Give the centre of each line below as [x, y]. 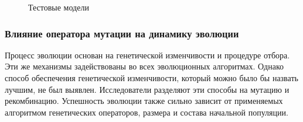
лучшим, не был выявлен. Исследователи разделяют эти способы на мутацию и [147, 89]
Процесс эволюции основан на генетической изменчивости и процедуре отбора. [147, 55]
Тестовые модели [59, 7]
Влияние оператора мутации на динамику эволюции [122, 33]
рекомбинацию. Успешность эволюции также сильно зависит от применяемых [144, 101]
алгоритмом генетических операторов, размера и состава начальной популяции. [147, 112]
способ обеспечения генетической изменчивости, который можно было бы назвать [151, 78]
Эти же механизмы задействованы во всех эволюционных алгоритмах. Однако [144, 66]
